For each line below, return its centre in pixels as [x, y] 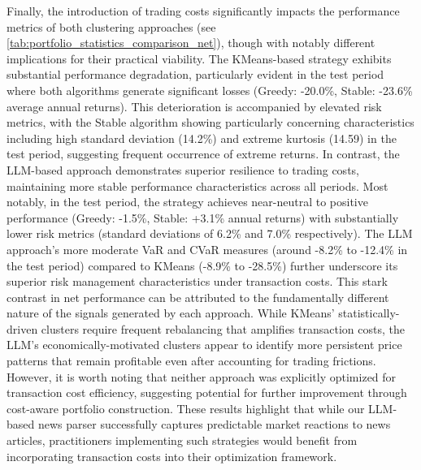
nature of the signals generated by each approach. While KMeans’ [171, 313]
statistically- [369, 313]
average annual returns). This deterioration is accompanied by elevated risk [194, 106]
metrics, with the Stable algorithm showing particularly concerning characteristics [210, 122]
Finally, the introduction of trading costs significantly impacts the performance [203, 11]
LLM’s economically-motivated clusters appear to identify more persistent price [204, 345]
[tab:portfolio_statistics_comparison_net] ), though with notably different [191, 43]
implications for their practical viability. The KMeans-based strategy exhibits [199, 58]
